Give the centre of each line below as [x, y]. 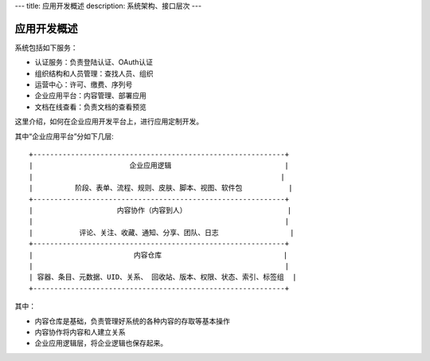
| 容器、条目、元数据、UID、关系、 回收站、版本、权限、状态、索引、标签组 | [163, 277]
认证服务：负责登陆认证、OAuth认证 [94, 62]
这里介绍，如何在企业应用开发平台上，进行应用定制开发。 [109, 122]
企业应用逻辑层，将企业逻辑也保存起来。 [101, 343]
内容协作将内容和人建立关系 [80, 332]
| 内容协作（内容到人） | [160, 210]
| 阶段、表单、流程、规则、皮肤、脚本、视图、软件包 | [161, 188]
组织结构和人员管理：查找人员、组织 [94, 73]
